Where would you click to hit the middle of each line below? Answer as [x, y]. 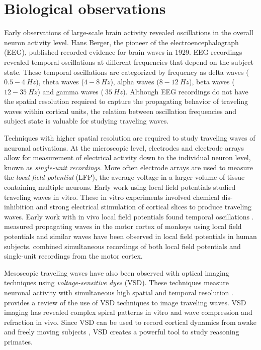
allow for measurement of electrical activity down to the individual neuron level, [127, 157]
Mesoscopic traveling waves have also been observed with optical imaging [117, 272]
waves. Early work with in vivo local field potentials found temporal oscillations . [129, 216]
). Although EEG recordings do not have [186, 91]
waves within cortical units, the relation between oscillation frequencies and [120, 111]
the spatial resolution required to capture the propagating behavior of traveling [126, 101]
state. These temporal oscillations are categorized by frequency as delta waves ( [126, 72]
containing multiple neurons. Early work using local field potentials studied [120, 187]
